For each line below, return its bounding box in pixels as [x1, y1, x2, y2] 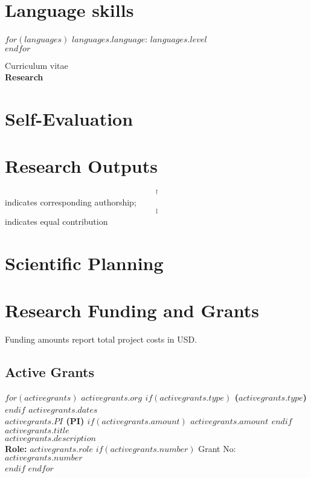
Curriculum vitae [5, 59, 68, 71]
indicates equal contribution [5, 215, 108, 228]
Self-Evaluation [5, 106, 133, 131]
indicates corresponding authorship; [5, 196, 136, 208]
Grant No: [198, 442, 236, 454]
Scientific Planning [5, 250, 164, 275]
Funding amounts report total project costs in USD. [5, 333, 197, 346]
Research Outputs [5, 153, 158, 178]
